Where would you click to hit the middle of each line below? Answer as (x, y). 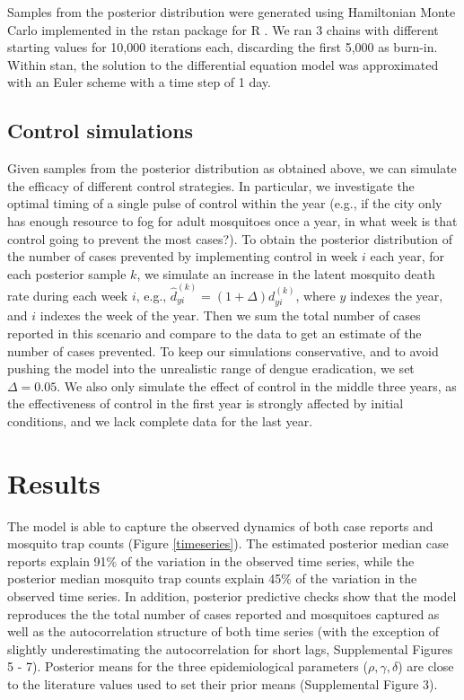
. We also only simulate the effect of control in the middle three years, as (257, 385)
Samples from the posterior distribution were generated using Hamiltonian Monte (232, 12)
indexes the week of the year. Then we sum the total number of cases (230, 315)
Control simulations (101, 131)
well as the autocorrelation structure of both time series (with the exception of (223, 631)
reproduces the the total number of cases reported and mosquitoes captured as (223, 613)
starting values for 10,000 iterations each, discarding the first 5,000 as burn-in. (223, 47)
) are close (426, 666)
